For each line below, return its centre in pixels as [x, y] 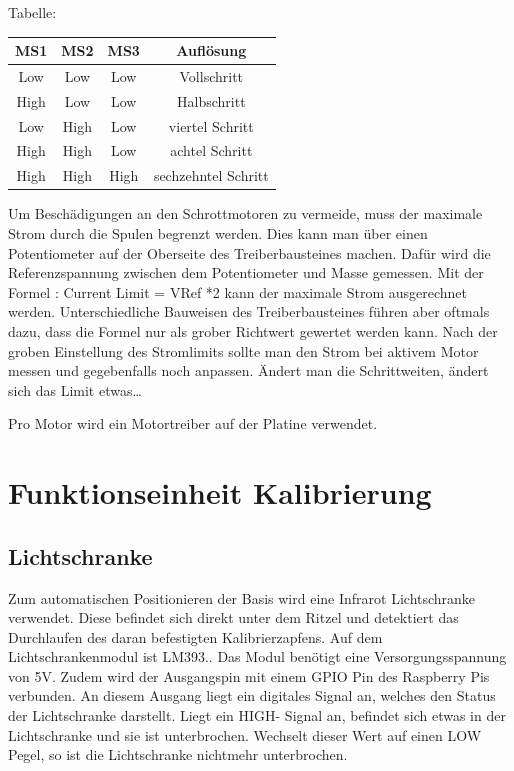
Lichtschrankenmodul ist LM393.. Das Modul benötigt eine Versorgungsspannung [257, 656]
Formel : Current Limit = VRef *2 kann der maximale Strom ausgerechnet [237, 291]
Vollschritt [211, 75]
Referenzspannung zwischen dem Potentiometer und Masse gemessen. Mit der [246, 272]
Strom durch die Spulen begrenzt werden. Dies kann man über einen [218, 233]
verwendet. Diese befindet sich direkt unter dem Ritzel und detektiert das [233, 617]
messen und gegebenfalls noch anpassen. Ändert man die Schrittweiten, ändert [248, 370]
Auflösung [211, 50]
